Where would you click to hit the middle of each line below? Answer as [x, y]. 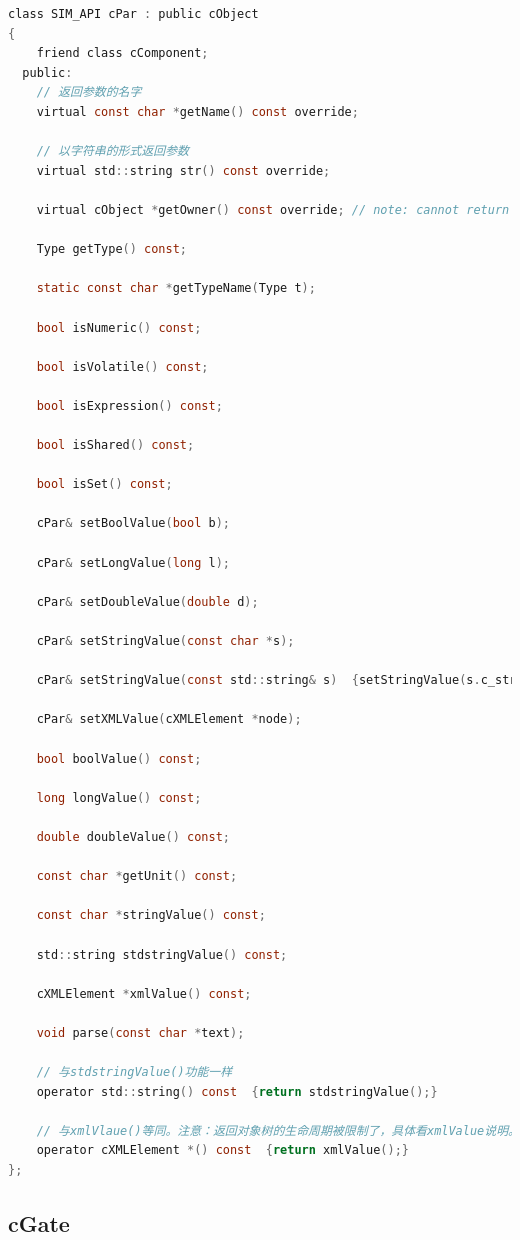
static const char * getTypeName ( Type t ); [176, 288]
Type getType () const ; [112, 249]
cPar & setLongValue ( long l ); [133, 562]
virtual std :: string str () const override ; [183, 170]
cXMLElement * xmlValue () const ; [144, 993]
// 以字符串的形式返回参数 [112, 151]
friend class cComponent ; [122, 53]
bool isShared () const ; [115, 445]
